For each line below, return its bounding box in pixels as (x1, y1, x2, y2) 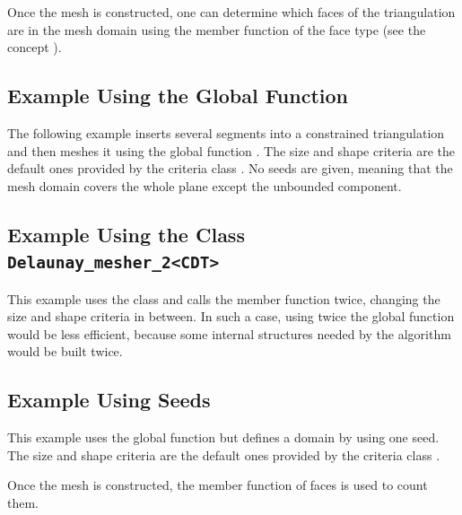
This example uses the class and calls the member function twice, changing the (7, 289, 440, 308)
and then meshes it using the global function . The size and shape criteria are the (7, 141, 456, 160)
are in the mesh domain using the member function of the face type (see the (7, 20, 426, 39)
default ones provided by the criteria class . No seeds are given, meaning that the (7, 159, 453, 178)
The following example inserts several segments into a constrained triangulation (7, 123, 445, 142)
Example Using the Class (7, 220, 245, 248)
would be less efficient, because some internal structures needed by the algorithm (7, 324, 451, 343)
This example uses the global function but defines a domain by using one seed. (7, 428, 440, 447)
